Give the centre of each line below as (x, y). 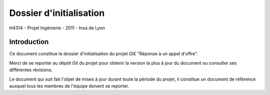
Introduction (29, 42)
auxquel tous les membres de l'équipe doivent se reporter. (69, 86)
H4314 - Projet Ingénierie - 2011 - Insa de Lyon (57, 28)
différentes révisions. (31, 70)
